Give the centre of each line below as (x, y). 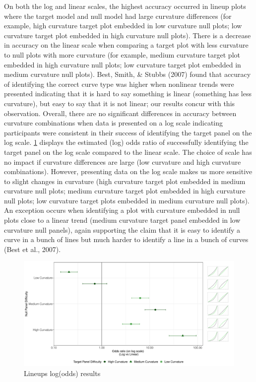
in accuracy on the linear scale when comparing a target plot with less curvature (126, 45)
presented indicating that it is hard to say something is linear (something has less (128, 94)
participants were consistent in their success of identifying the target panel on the (128, 132)
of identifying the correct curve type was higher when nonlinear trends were (119, 84)
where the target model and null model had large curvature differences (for (118, 16)
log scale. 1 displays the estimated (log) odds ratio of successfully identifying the (126, 142)
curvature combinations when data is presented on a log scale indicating (114, 123)
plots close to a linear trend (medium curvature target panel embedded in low (122, 220)
